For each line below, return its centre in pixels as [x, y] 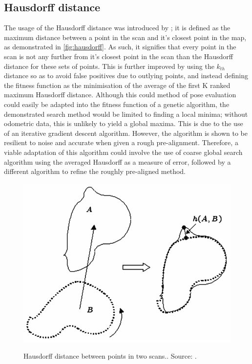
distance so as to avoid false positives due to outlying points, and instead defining [126, 75]
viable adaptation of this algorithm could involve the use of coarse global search [123, 152]
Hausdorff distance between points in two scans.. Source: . [110, 356]
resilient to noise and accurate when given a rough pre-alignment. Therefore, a [121, 142]
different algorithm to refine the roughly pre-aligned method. [95, 171]
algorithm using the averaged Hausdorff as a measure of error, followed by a [117, 161]
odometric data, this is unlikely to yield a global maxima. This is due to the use [124, 123]
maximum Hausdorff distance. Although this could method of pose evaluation [120, 95]
